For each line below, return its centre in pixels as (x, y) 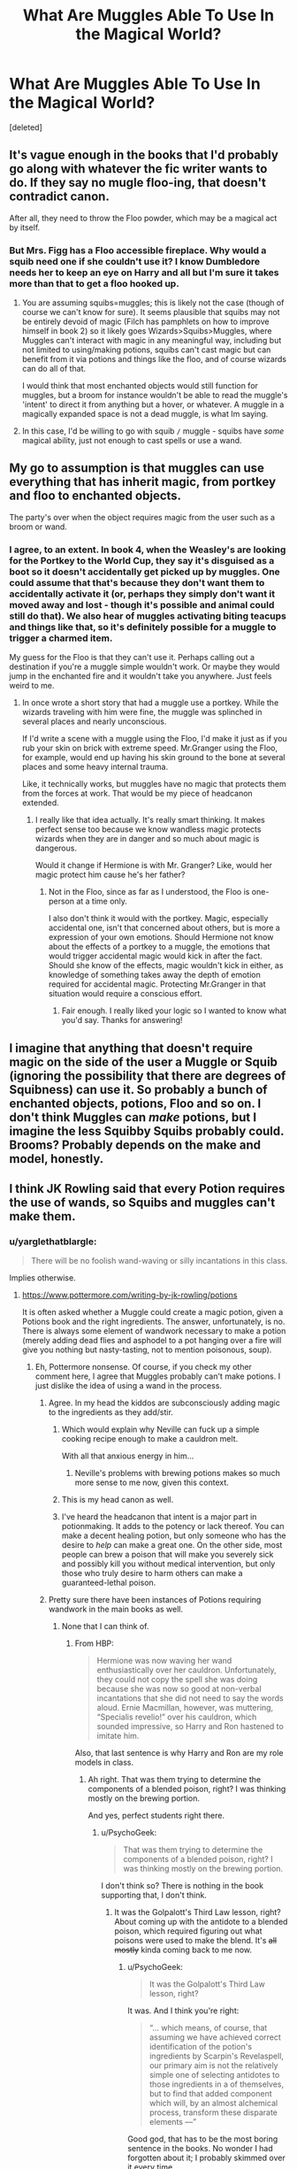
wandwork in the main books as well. (116, 1609)
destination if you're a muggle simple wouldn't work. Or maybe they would (145, 667)
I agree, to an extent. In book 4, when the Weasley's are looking (148, 550)
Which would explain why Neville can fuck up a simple (160, 1429)
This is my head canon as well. (118, 1500)
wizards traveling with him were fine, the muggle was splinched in (142, 712)
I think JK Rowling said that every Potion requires (147, 1188)
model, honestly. (57, 1159)
